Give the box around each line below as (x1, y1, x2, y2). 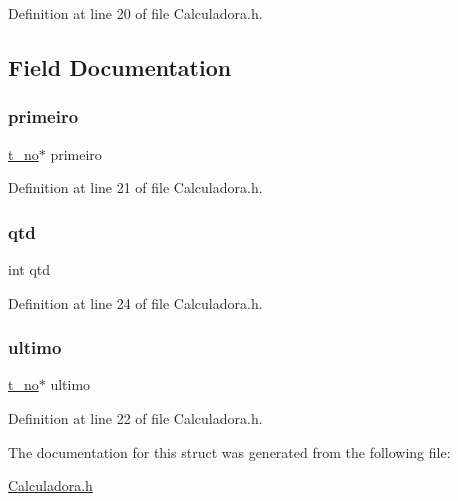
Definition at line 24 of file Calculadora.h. (8, 292, 263, 313)
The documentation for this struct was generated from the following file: (8, 441, 451, 462)
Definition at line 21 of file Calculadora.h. (8, 177, 263, 198)
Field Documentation (8, 51, 232, 82)
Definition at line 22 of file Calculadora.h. (8, 408, 263, 428)
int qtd (8, 259, 51, 279)
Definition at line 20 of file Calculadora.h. (8, 3, 263, 23)
